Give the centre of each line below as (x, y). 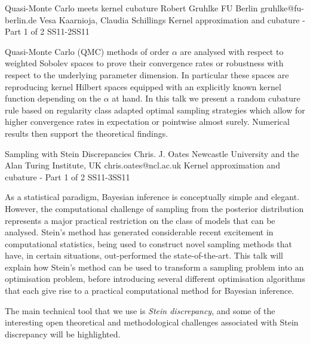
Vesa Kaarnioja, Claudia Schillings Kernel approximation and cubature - (172, 19)
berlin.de (21, 19)
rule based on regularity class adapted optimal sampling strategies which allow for (155, 110)
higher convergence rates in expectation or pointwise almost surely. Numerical (147, 122)
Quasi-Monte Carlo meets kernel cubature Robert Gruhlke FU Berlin (131, 8)
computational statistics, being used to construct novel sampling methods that (148, 243)
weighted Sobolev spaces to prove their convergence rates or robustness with (144, 63)
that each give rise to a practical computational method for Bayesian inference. (150, 291)
